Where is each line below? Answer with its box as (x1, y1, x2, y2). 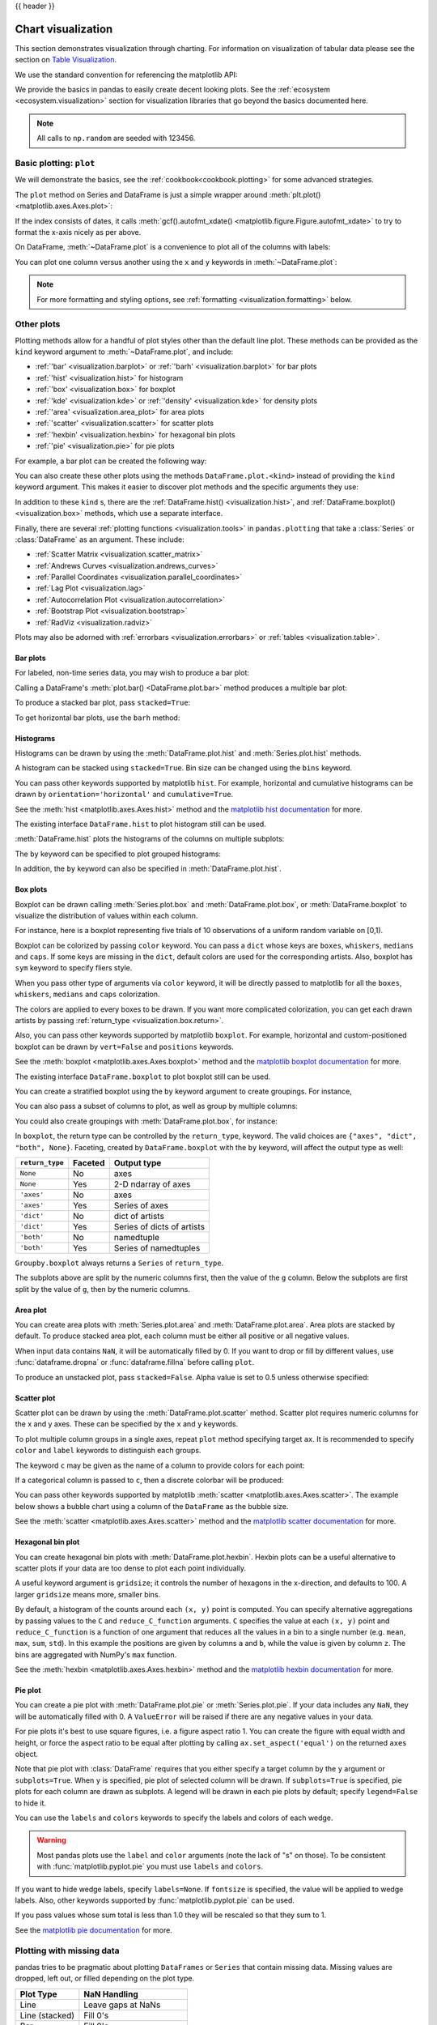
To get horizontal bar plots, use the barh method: (15, 713, 180, 723)
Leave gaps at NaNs (83, 1999, 161, 2010)
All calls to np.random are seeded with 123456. (36, 134, 196, 143)
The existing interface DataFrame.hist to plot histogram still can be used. (15, 819, 266, 829)
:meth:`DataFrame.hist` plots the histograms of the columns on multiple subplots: (15, 834, 285, 844)
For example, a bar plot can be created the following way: (15, 456, 207, 466)
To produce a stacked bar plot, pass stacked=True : (15, 697, 191, 708)
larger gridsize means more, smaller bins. (15, 1589, 161, 1599)
